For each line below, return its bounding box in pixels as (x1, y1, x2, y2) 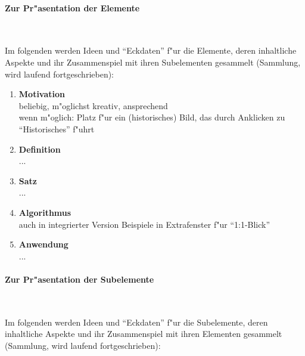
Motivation (18, 88, 66, 100)
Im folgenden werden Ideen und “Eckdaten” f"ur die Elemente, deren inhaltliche (5, 44, 297, 57)
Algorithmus (18, 206, 71, 218)
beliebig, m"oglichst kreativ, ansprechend (18, 99, 168, 112)
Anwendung (18, 238, 69, 250)
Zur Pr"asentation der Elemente (5, 1, 140, 14)
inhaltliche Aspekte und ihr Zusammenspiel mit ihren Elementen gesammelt (5, 327, 282, 340)
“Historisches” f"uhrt (18, 122, 95, 135)
